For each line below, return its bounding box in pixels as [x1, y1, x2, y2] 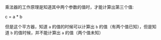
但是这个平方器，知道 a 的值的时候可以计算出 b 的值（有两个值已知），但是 [5, 24, 153, 29]
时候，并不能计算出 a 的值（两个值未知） [22, 30, 104, 35]
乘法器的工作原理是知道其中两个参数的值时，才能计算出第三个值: [5, 4, 134, 10]
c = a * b [5, 14, 23, 19]
